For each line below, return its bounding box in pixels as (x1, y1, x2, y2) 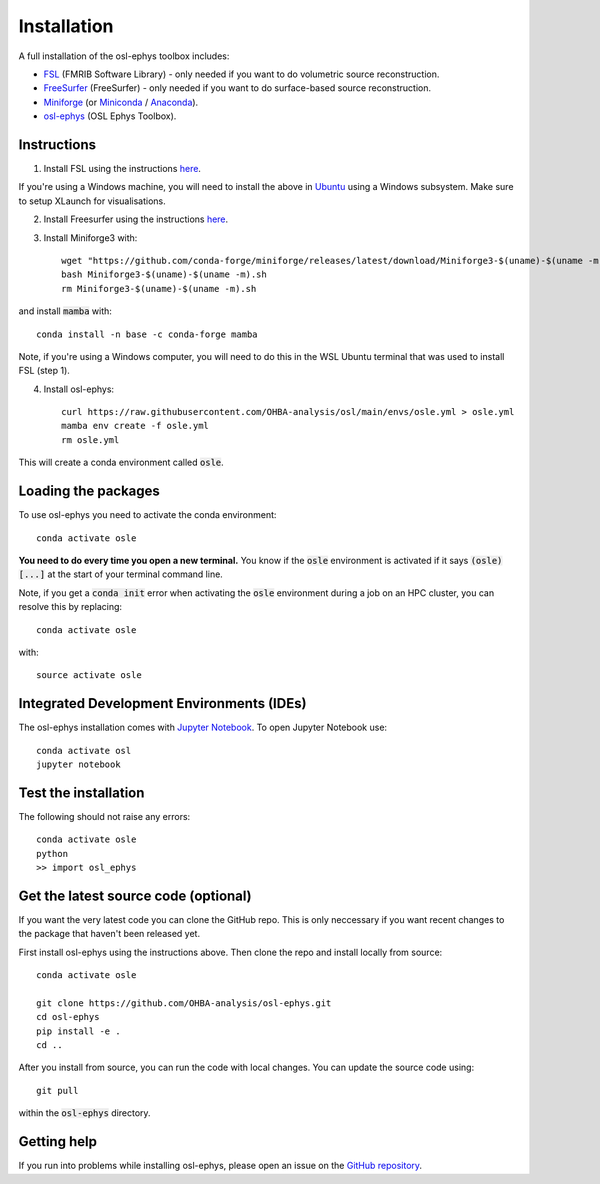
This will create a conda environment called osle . (18, 456, 224, 469)
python (36, 848, 69, 859)
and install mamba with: (18, 305, 112, 317)
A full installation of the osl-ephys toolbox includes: (18, 50, 230, 62)
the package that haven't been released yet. (18, 928, 200, 940)
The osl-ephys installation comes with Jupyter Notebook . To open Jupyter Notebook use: (18, 721, 388, 734)
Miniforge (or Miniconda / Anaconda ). (43, 96, 199, 108)
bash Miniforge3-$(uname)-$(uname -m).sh (61, 269, 267, 280)
